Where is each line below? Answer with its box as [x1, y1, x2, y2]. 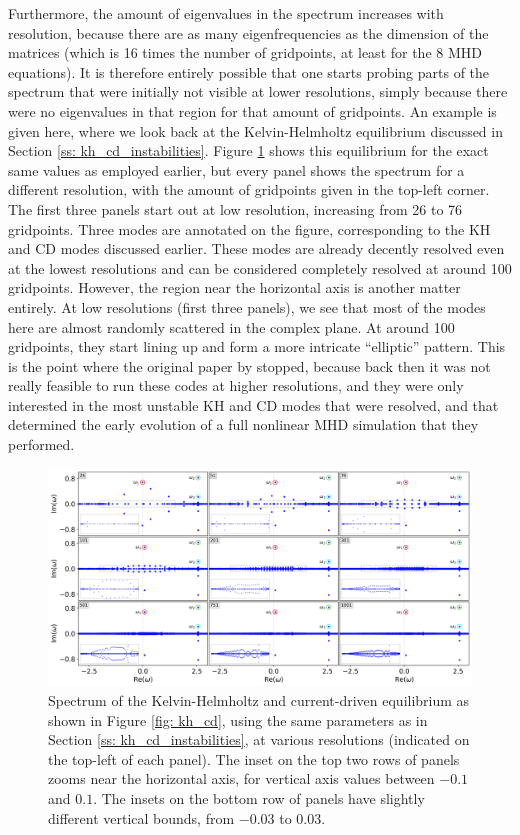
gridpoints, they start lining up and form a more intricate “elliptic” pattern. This [8, 336, 506, 357]
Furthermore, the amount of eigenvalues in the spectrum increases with [8, 3, 444, 23]
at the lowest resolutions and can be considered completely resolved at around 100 [8, 257, 512, 278]
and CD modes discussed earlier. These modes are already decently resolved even [8, 238, 505, 259]
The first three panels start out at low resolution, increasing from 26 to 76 [8, 198, 463, 219]
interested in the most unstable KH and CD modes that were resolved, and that [8, 394, 499, 415]
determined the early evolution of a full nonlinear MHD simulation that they [8, 414, 479, 435]
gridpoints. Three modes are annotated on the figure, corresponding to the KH [8, 218, 491, 239]
